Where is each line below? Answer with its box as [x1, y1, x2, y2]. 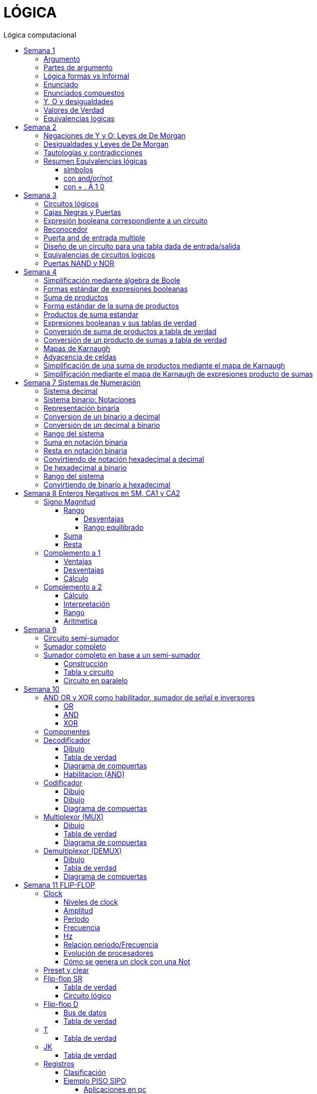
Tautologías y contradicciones [43, 148, 142, 157]
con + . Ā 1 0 [63, 182, 104, 191]
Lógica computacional [3, 30, 76, 39]
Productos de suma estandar [43, 310, 138, 319]
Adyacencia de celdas [43, 352, 116, 361]
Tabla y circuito [63, 667, 114, 676]
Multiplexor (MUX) [43, 812, 104, 821]
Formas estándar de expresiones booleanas [43, 284, 188, 293]
